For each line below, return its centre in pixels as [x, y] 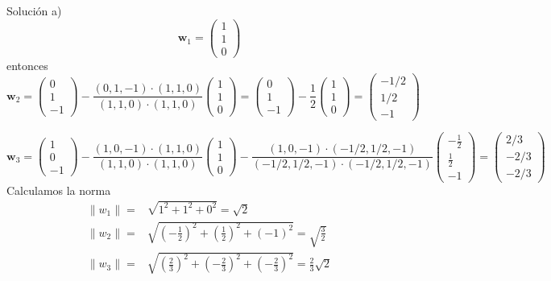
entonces [27, 65]
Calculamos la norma [59, 190]
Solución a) [34, 10]
